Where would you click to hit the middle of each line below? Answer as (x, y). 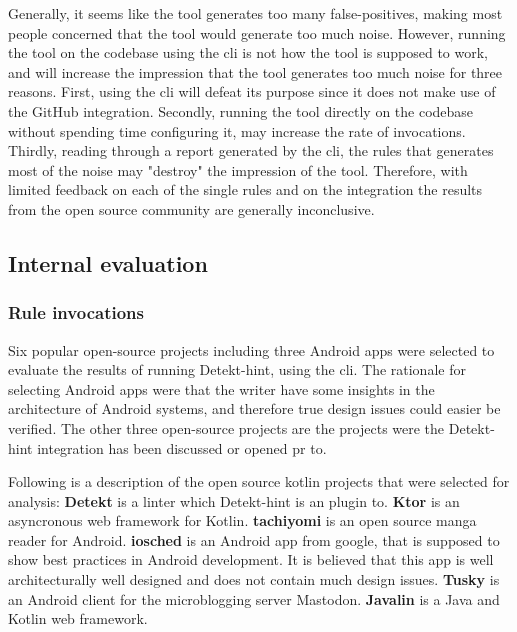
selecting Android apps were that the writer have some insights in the (221, 388)
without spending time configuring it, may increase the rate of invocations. (237, 130)
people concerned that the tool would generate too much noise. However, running (257, 32)
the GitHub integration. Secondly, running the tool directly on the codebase (241, 110)
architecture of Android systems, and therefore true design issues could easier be (254, 408)
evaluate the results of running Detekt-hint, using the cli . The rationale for (237, 369)
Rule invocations (76, 312)
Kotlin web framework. (78, 618)
